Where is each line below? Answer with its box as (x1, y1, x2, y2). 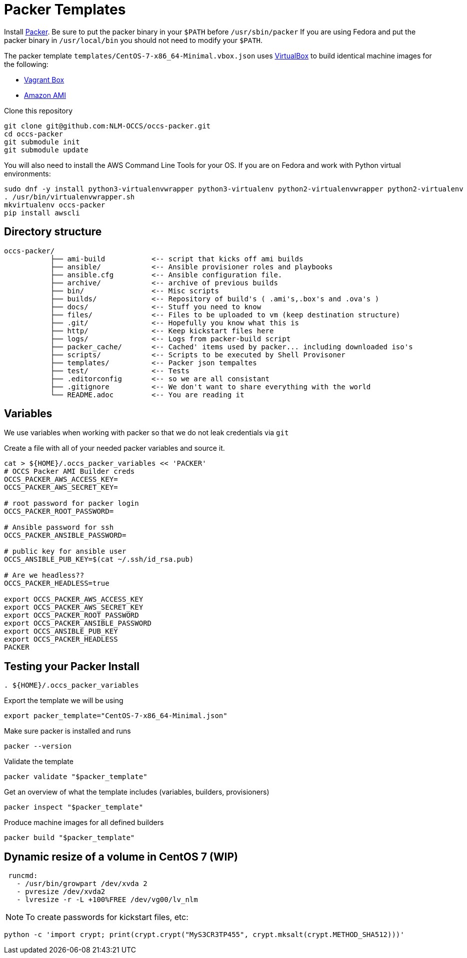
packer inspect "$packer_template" (4, 803, 143, 812)
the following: (4, 59, 48, 68)
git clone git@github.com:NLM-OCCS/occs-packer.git (4, 121, 211, 130)
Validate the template (4, 757, 73, 766)
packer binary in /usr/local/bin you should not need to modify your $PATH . (4, 35, 263, 44)
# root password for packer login (4, 499, 139, 508)
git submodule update (4, 145, 88, 154)
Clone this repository (4, 106, 73, 115)
